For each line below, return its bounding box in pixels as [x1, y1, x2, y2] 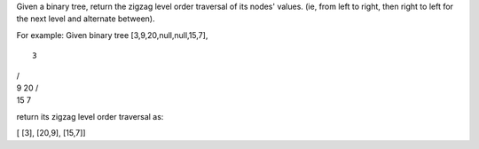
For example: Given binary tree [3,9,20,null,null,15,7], [16, 29, 208, 40]
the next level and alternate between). [16, 13, 155, 24]
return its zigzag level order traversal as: [16, 111, 164, 122]
